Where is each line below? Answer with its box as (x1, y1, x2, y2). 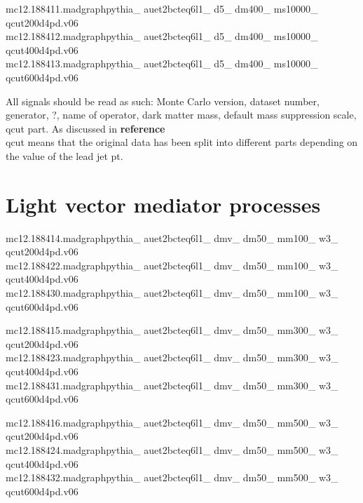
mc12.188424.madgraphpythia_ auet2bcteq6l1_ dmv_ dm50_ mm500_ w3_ (6, 442, 338, 457)
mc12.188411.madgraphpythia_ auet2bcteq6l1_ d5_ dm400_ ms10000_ (6, 1, 318, 15)
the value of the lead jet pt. (6, 148, 123, 163)
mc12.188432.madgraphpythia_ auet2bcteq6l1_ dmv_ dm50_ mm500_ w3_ (6, 470, 338, 485)
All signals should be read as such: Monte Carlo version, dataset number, (6, 93, 320, 108)
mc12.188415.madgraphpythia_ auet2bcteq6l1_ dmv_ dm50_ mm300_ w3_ (6, 323, 338, 337)
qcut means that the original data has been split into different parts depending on (6, 135, 358, 149)
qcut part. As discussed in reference (6, 121, 165, 135)
